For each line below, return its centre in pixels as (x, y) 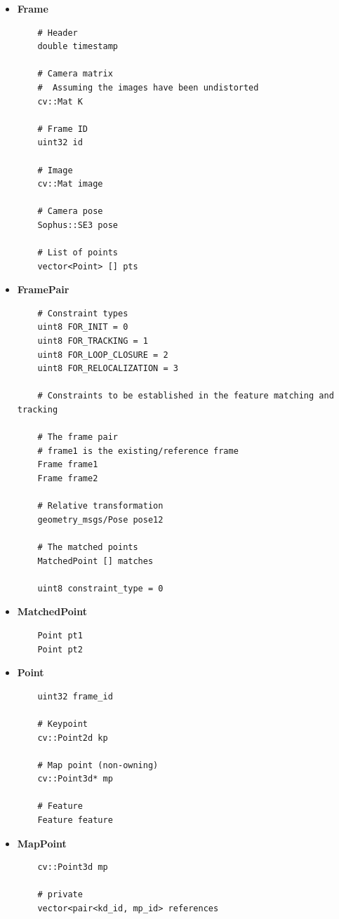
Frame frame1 (68, 465)
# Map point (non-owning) (98, 765)
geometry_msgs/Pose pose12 (100, 519)
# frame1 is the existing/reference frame (138, 451)
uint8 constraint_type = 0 (100, 588)
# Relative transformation (100, 506)
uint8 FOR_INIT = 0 (83, 327)
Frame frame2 (68, 478)
